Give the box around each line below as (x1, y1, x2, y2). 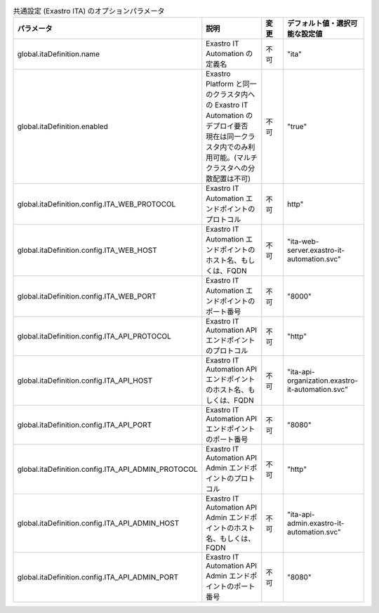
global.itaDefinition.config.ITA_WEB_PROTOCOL (17, 199, 176, 209)
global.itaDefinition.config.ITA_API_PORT (17, 420, 152, 430)
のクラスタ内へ (206, 90, 255, 100)
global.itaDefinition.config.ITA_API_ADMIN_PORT (17, 572, 179, 582)
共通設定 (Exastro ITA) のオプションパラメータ (13, 6, 165, 16)
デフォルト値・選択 (286, 18, 351, 28)
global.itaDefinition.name (17, 49, 100, 59)
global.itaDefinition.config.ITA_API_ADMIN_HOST (17, 518, 180, 528)
